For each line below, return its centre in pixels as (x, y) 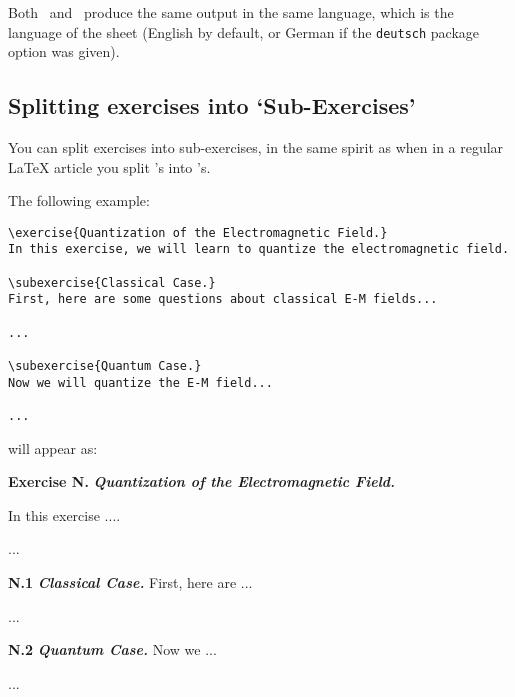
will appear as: (53, 447)
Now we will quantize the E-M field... (140, 382)
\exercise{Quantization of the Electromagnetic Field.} (198, 232)
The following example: (79, 200)
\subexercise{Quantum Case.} (105, 366)
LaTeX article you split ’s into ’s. (109, 166)
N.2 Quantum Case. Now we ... (112, 649)
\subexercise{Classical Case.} (112, 282)
